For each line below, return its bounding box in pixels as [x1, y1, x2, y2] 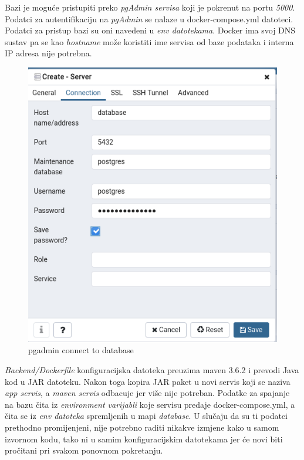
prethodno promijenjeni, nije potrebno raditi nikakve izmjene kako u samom [5, 421, 279, 433]
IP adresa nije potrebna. [5, 47, 92, 59]
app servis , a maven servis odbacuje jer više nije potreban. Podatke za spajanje [5, 387, 290, 399]
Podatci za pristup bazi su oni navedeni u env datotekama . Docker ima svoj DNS [5, 24, 296, 36]
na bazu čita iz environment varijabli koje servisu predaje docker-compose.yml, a [5, 398, 295, 410]
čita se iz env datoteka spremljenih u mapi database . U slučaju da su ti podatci [5, 410, 288, 422]
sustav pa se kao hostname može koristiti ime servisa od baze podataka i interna [5, 35, 294, 48]
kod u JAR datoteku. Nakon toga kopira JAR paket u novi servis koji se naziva [5, 375, 291, 387]
